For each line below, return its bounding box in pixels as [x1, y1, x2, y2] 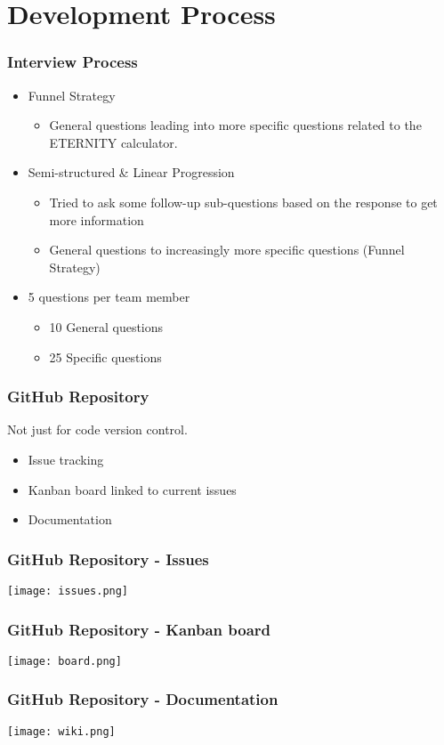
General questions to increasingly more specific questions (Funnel [49, 240, 405, 259]
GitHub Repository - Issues [7, 547, 209, 570]
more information [49, 210, 144, 229]
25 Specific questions [49, 347, 162, 366]
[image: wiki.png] [7, 725, 116, 738]
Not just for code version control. [7, 420, 188, 439]
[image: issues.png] [7, 584, 129, 597]
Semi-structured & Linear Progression [28, 163, 235, 182]
